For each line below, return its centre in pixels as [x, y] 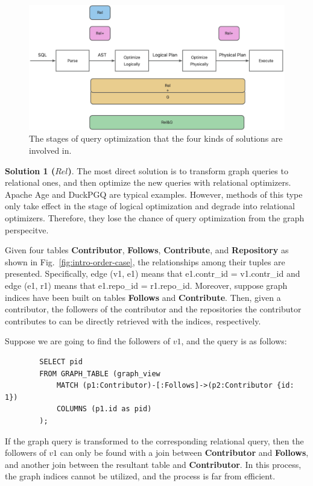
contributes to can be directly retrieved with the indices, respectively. [133, 320]
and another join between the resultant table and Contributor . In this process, [153, 464]
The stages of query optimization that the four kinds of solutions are [156, 138]
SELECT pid [61, 361]
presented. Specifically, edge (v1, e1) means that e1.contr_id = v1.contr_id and [153, 273]
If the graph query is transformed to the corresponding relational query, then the [154, 440]
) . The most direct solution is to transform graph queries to [178, 170]
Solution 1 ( [30, 170]
